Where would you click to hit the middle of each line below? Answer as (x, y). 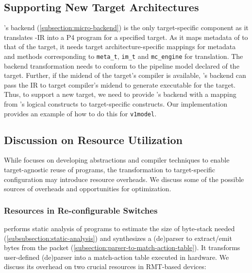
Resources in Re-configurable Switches (81, 210)
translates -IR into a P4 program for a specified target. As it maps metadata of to (126, 37)
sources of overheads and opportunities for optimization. (88, 189)
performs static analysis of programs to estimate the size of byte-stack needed (119, 228)
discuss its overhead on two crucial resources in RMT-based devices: (105, 266)
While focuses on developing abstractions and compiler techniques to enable (117, 160)
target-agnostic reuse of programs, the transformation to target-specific (110, 170)
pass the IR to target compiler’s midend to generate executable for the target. (120, 84)
